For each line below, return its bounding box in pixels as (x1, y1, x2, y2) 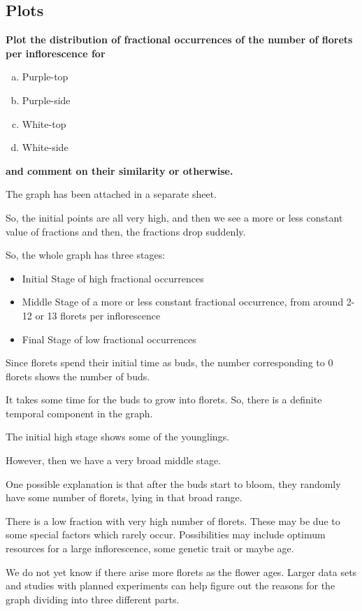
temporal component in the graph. (6, 405, 153, 420)
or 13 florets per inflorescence (35, 308, 161, 322)
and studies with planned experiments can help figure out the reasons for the (6, 578, 335, 593)
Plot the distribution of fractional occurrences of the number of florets (6, 32, 353, 47)
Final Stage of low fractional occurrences (22, 331, 196, 346)
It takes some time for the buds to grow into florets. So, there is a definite (6, 392, 322, 407)
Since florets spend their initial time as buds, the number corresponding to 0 (6, 355, 333, 370)
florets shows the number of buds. (6, 368, 150, 383)
